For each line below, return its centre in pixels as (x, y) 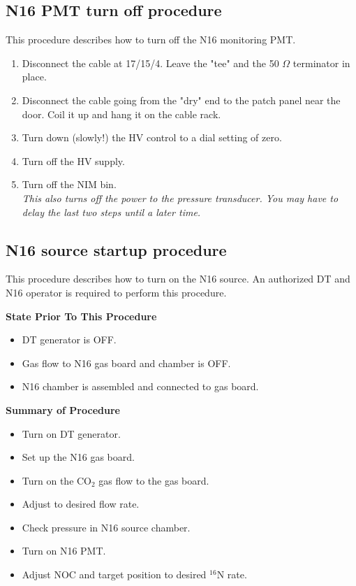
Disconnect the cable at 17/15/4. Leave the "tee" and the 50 (150, 63)
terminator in (321, 63)
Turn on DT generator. (71, 433)
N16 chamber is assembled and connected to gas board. (140, 386)
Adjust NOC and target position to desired (114, 574)
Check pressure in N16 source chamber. (106, 527)
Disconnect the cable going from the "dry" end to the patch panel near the (181, 100)
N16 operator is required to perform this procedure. (116, 292)
